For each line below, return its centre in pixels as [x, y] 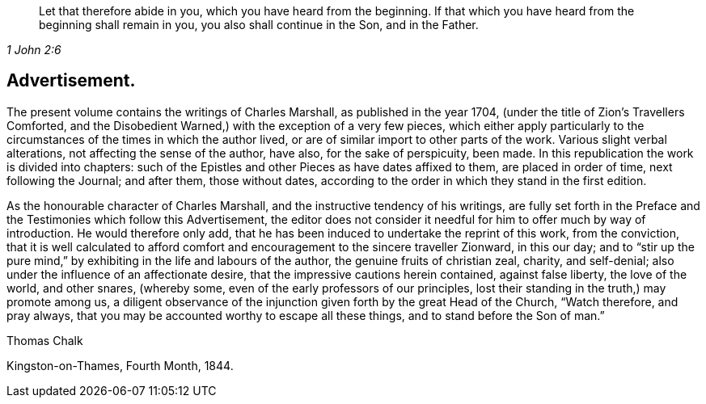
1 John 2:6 [34, 50]
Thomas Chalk [45, 340]
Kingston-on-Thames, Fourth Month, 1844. [120, 365]
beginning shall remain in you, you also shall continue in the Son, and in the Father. [259, 25]
